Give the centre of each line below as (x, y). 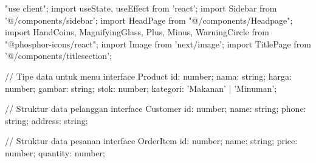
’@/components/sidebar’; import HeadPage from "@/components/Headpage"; (149, 20)
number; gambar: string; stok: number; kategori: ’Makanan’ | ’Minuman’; (141, 88)
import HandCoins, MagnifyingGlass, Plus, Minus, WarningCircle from (137, 32)
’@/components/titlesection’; (58, 56)
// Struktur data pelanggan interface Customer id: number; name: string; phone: (156, 109)
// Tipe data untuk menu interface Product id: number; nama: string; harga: (148, 76)
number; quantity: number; (55, 152)
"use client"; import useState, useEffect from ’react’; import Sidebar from (141, 8)
